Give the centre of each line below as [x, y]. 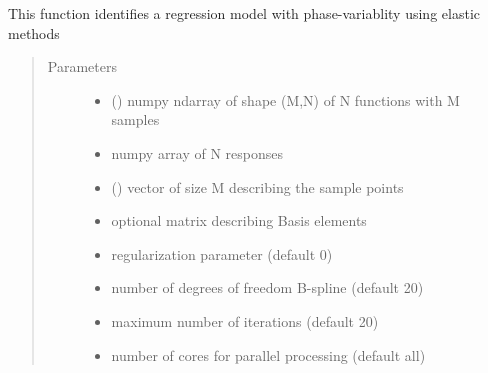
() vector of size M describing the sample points [257, 186]
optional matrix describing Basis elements [239, 220]
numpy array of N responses [197, 152]
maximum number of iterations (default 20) [245, 320]
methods [34, 32]
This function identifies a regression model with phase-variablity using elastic [244, 13]
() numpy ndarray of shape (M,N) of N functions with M [285, 99]
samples [135, 119]
